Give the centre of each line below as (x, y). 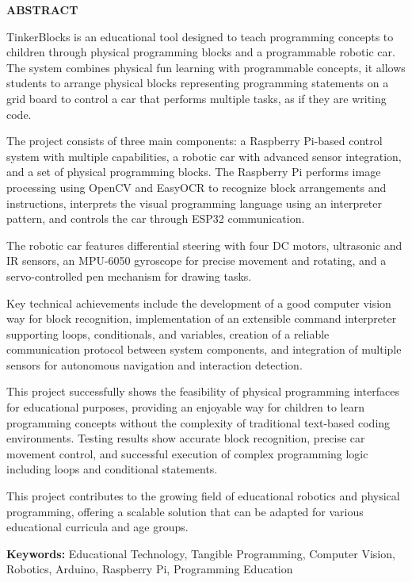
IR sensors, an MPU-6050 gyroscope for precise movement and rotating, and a (196, 260)
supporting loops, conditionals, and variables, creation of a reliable (168, 333)
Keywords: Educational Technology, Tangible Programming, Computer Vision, (201, 553)
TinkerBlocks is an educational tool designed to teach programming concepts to (200, 36)
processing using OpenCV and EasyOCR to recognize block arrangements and (196, 187)
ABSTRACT (42, 10)
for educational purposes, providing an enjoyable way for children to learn (185, 407)
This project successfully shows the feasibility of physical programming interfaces (203, 391)
